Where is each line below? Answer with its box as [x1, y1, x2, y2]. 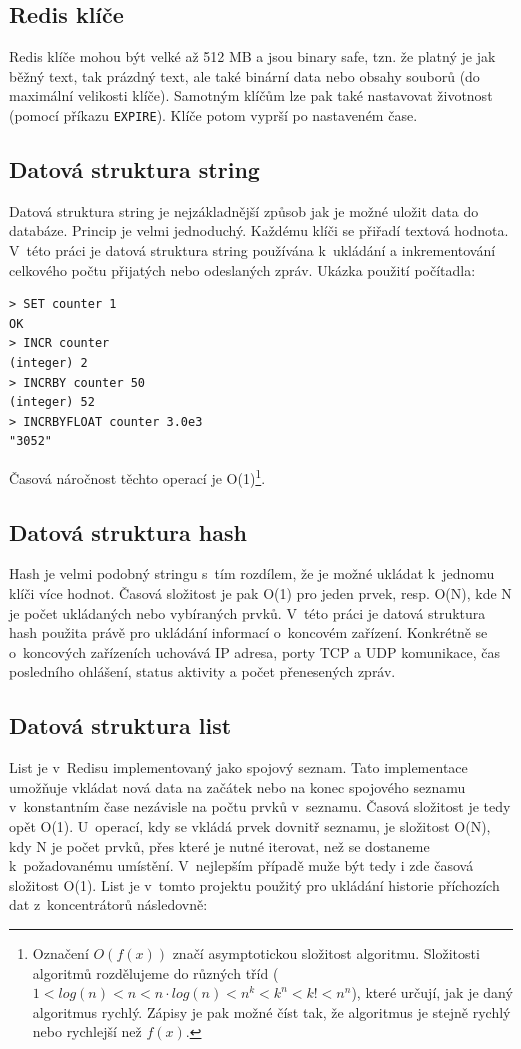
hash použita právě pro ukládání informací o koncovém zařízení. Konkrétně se [9, 622, 488, 643]
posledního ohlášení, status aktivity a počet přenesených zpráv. [9, 661, 396, 682]
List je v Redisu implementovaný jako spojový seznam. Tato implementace [9, 757, 468, 778]
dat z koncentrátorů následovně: [9, 894, 208, 915]
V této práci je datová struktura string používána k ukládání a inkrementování [9, 240, 496, 261]
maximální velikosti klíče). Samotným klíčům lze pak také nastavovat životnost [9, 85, 493, 106]
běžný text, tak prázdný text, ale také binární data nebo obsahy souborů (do [9, 65, 480, 86]
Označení [32, 942, 89, 963]
